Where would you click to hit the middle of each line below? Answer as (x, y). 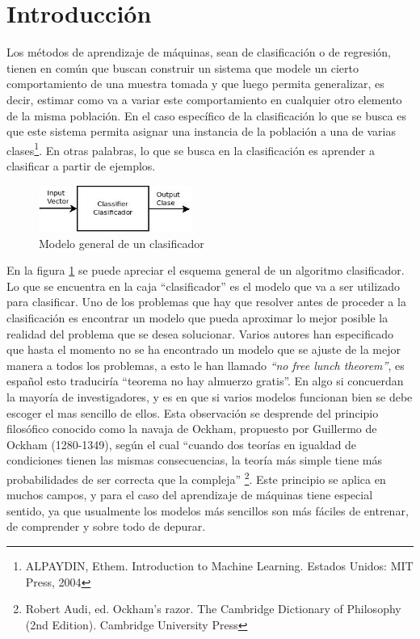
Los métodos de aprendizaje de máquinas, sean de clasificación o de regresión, (199, 52)
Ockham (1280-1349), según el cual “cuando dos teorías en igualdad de (182, 444)
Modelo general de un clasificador (122, 243)
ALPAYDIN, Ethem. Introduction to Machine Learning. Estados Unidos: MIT (219, 565)
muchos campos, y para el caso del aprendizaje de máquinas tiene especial (190, 495)
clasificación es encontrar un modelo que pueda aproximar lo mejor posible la (197, 318)
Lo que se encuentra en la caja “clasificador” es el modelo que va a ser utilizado (204, 286)
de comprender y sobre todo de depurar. (106, 526)
